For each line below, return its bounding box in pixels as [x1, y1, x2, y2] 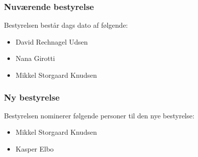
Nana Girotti [15, 53, 55, 63]
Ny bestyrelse [4, 91, 60, 103]
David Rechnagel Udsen [15, 36, 88, 47]
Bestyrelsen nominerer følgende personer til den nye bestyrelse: [4, 110, 195, 120]
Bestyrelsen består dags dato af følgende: [4, 20, 128, 30]
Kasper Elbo [15, 144, 54, 154]
